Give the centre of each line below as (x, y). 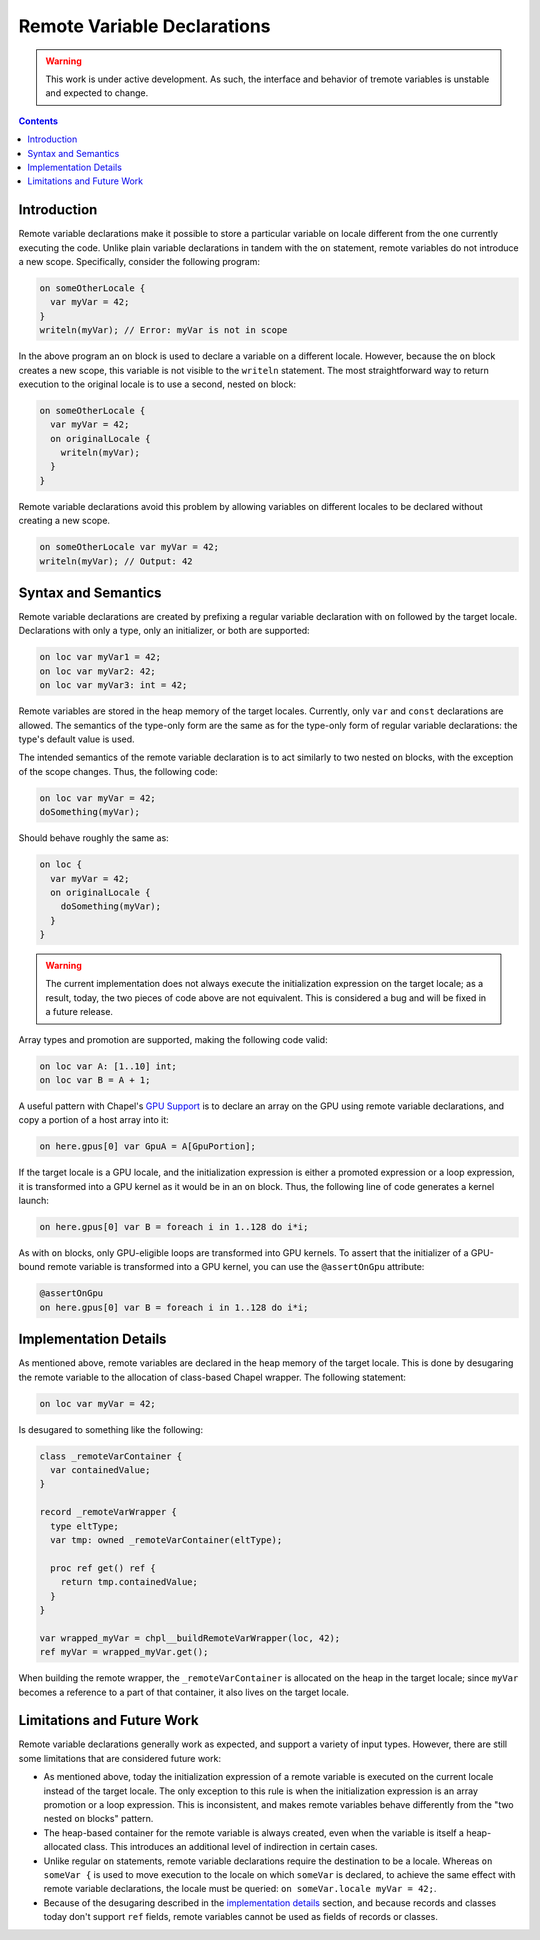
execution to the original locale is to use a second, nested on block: (157, 384)
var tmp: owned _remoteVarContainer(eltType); (166, 1540)
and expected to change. (97, 93)
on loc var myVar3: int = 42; (113, 685)
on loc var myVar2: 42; (98, 671)
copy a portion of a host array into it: (93, 1120)
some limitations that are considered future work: (120, 1758)
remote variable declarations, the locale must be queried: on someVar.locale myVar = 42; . (240, 1889)
